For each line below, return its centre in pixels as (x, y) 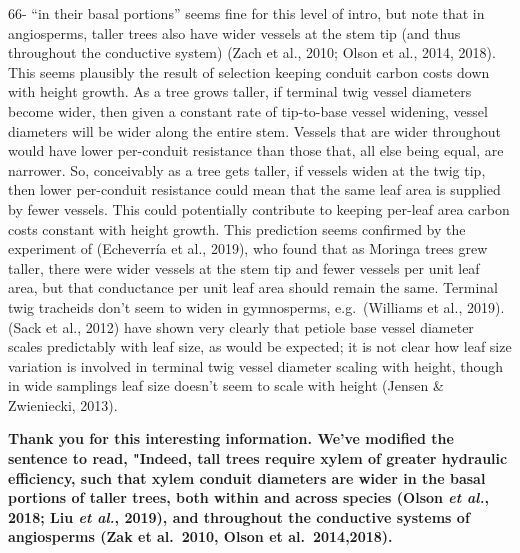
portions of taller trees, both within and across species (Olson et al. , (248, 497)
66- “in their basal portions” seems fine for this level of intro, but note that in (246, 13)
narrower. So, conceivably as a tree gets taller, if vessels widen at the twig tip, (247, 169)
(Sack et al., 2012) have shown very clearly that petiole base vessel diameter (241, 326)
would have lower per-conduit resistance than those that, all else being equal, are (256, 150)
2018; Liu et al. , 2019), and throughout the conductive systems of (239, 516)
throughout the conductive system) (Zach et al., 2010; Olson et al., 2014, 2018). (252, 52)
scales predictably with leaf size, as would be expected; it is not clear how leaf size (260, 346)
